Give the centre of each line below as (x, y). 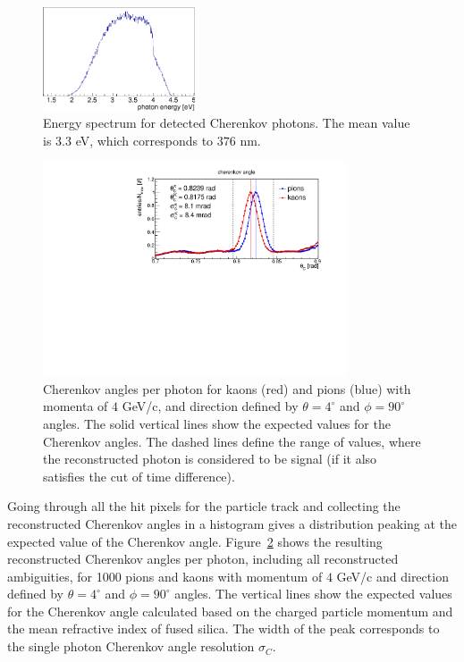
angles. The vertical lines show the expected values (313, 594)
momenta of (76, 406)
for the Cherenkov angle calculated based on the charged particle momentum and (230, 611)
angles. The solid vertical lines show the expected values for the (217, 423)
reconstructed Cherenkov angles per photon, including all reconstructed (203, 559)
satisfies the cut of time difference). (139, 476)
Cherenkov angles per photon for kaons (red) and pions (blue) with (227, 388)
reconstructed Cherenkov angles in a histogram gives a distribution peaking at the (232, 523)
